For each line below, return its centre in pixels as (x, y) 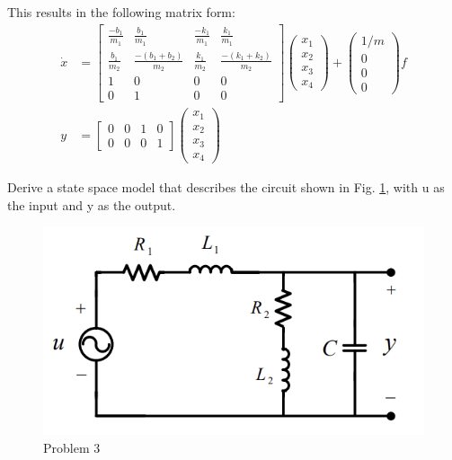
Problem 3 (72, 448)
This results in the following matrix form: (121, 12)
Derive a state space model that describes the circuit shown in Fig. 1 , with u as (226, 187)
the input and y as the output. (92, 204)
